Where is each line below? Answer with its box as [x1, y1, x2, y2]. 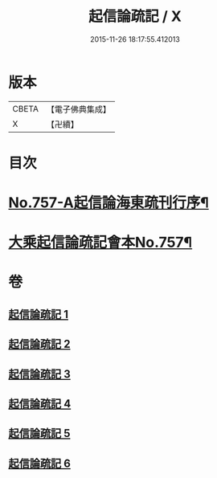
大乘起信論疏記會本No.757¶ [8, 234, 193, 251]
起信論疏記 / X [88, 7, 182, 26]
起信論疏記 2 [8, 337, 71, 351]
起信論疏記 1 [8, 307, 69, 321]
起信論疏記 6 [8, 456, 71, 470]
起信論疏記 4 [8, 397, 72, 411]
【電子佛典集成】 [46, 104, 111, 115]
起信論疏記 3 [8, 367, 71, 381]
